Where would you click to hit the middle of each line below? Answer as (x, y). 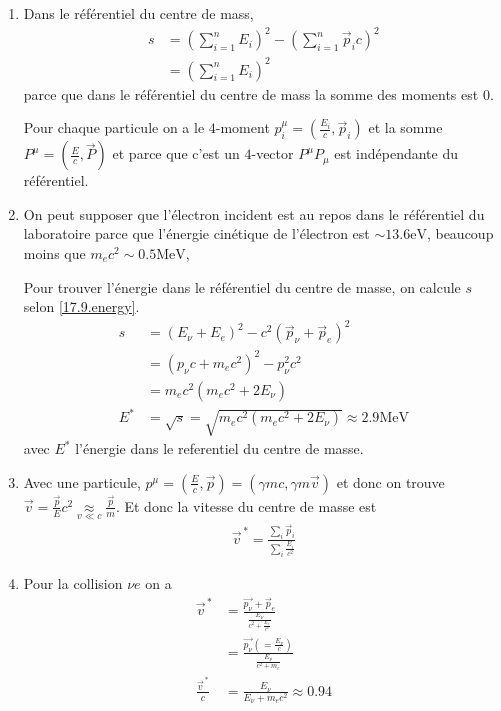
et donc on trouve (390, 481)
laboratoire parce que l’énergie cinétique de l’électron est (196, 233)
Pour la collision (73, 582)
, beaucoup (460, 233)
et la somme (405, 127)
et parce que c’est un (176, 153)
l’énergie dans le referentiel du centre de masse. (219, 448)
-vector (272, 153)
